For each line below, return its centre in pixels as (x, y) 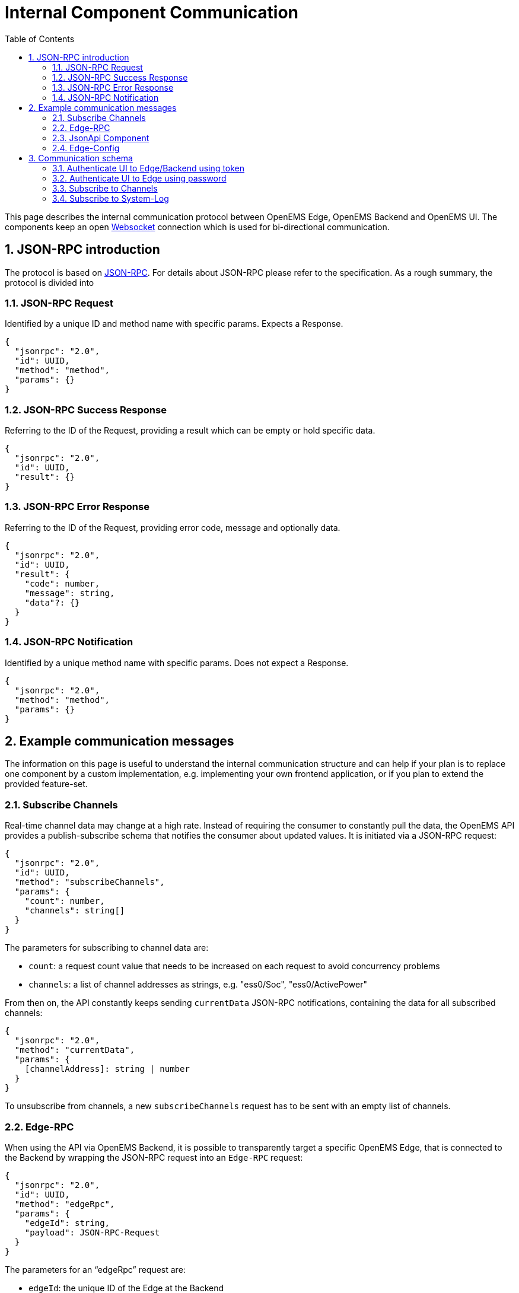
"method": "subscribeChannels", (90, 882)
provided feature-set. (46, 784)
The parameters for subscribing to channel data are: (107, 948)
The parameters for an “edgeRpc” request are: (95, 1269)
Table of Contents (40, 39)
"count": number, (65, 901)
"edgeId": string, (67, 1223)
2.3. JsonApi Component (101, 138)
